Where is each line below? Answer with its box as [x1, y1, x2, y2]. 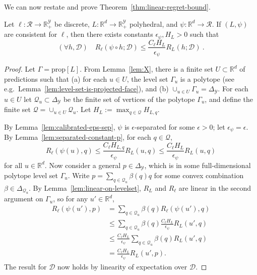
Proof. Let [4, 64, 35, 74]
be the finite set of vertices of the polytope [63, 93, 195, 104]
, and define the [205, 93, 253, 104]
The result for [4, 261, 47, 271]
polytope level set [4, 170, 58, 180]
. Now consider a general [44, 159, 121, 170]
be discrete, [54, 18, 90, 29]
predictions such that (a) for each [4, 73, 107, 84]
